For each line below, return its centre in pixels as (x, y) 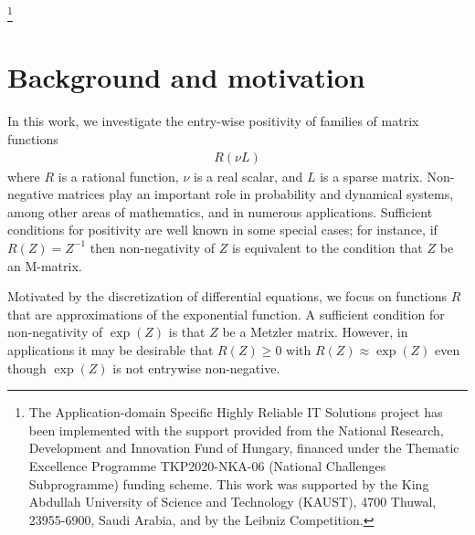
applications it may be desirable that (111, 349)
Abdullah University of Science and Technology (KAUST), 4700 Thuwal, (232, 502)
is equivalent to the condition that (327, 247)
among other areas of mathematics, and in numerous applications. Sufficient (220, 211)
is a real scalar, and (248, 176)
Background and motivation (186, 77)
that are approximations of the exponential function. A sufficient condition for (226, 314)
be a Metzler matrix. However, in (315, 332)
